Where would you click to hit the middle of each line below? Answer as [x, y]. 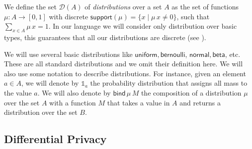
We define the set [30, 6]
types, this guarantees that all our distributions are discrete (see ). [105, 37]
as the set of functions [205, 6]
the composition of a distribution [191, 92]
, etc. [233, 54]
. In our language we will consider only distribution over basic [143, 26]
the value [18, 92]
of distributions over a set [123, 6]
